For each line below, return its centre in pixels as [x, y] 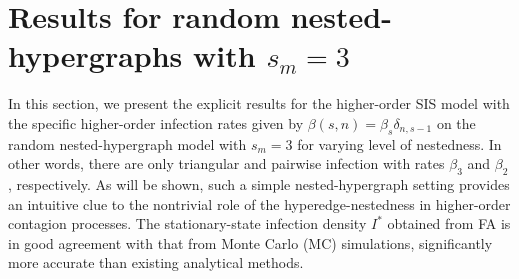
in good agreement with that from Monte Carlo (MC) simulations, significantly [250, 242]
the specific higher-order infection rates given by [156, 122]
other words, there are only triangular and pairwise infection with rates [226, 163]
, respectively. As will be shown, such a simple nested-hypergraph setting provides [259, 184]
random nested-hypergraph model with [127, 143]
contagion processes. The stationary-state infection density [187, 223]
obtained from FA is [449, 223]
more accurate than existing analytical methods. [156, 262]
